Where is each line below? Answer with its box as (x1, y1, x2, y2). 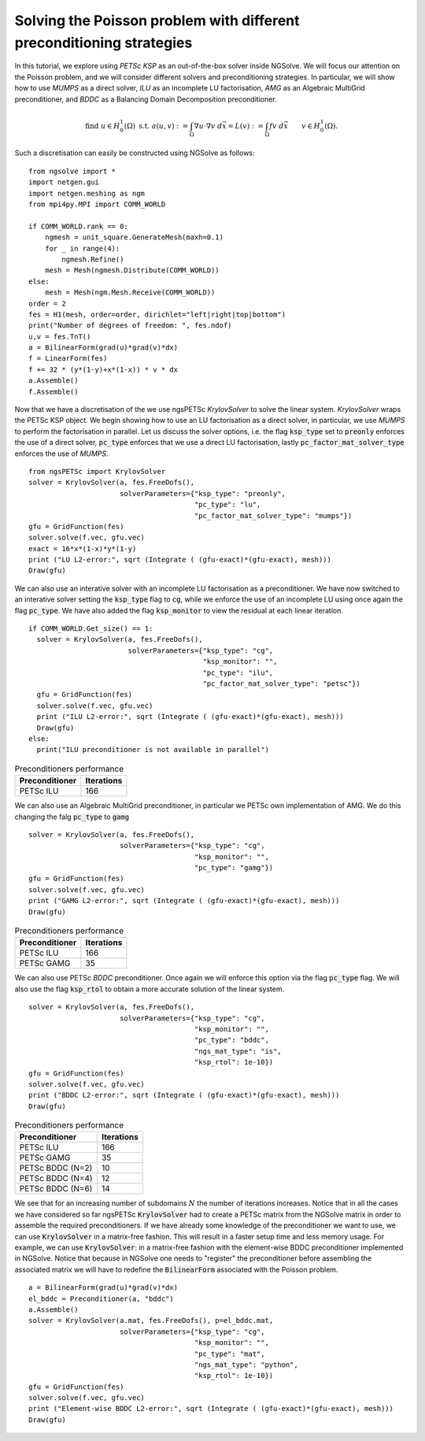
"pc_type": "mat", (194, 1349, 265, 1358)
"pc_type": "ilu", (202, 668, 274, 677)
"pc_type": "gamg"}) (194, 863, 274, 872)
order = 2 (28, 299, 66, 308)
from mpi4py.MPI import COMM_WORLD (28, 199, 166, 209)
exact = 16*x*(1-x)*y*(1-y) (28, 544, 137, 553)
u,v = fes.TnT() (28, 332, 91, 341)
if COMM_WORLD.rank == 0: (28, 221, 129, 231)
